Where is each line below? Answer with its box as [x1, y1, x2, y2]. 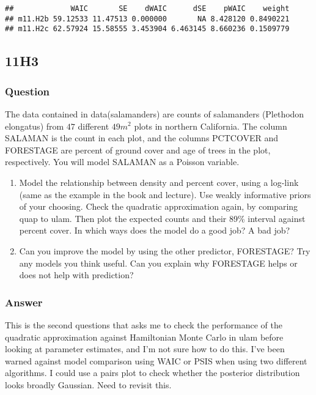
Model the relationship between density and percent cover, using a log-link [19, 175, 299, 188]
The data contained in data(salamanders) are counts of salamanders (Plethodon [5, 107, 304, 120]
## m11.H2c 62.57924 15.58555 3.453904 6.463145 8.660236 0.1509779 [5, 24, 290, 34]
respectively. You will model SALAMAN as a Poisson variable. [5, 155, 240, 168]
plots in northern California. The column [134, 119, 287, 132]
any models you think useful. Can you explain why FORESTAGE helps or [19, 256, 298, 269]
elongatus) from [5, 119, 64, 132]
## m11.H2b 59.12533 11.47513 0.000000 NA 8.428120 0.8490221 [5, 14, 290, 23]
